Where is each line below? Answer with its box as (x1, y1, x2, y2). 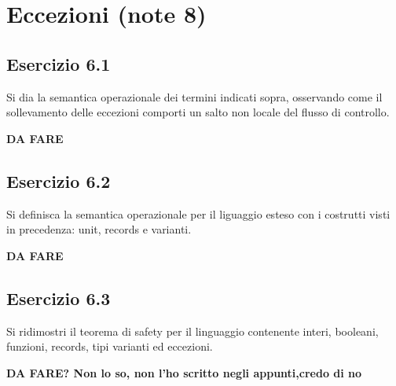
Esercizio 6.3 (6, 285, 111, 310)
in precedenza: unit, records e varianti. (6, 221, 192, 237)
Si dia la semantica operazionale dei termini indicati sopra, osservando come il (6, 88, 383, 105)
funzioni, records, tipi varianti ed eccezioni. (6, 338, 213, 355)
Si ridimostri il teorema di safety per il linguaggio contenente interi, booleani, (6, 322, 379, 339)
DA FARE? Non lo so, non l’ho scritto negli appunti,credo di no (6, 364, 362, 380)
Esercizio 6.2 (6, 168, 111, 193)
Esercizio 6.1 (6, 51, 111, 75)
